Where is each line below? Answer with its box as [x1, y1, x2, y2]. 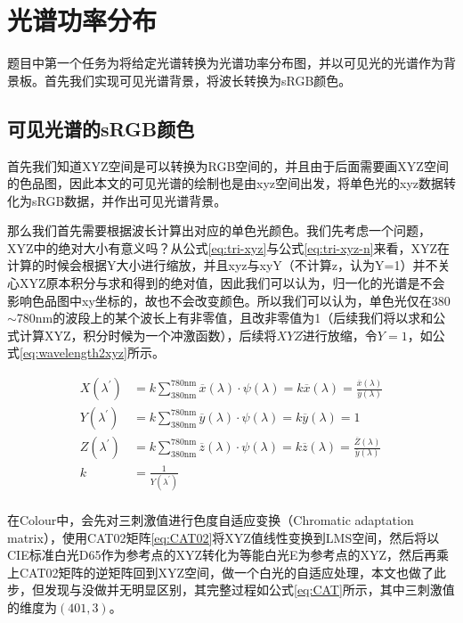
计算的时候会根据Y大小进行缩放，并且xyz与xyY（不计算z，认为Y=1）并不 [7, 256, 438, 275]
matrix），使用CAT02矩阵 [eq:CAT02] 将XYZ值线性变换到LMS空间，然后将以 [7, 528, 440, 546]
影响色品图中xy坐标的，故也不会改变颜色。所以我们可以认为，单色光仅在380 [7, 291, 451, 309]
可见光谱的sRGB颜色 [7, 114, 195, 142]
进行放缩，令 [302, 325, 378, 344]
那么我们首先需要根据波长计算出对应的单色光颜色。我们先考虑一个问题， [7, 221, 431, 240]
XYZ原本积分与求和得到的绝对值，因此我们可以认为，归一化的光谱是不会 [19, 274, 445, 292]
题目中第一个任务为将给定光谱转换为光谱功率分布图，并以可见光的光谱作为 [7, 53, 443, 72]
